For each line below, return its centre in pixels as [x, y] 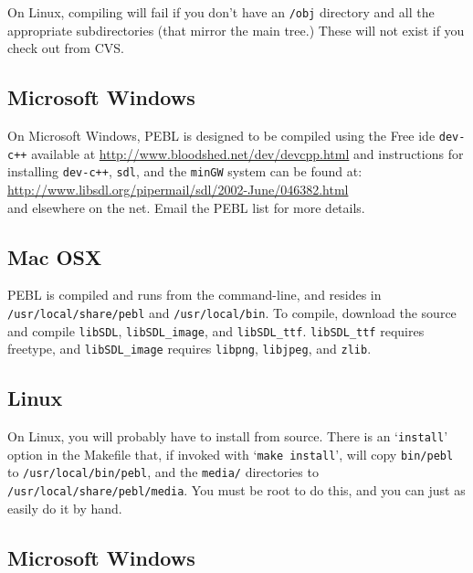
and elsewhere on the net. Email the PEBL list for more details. [186, 207]
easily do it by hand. [65, 508]
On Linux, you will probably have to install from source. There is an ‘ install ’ [228, 436]
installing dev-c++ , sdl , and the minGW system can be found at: [185, 171]
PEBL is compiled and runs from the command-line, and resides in [194, 295]
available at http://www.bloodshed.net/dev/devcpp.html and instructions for [247, 153]
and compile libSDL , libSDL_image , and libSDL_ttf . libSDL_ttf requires [216, 330]
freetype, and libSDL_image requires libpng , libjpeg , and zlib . [189, 349]
